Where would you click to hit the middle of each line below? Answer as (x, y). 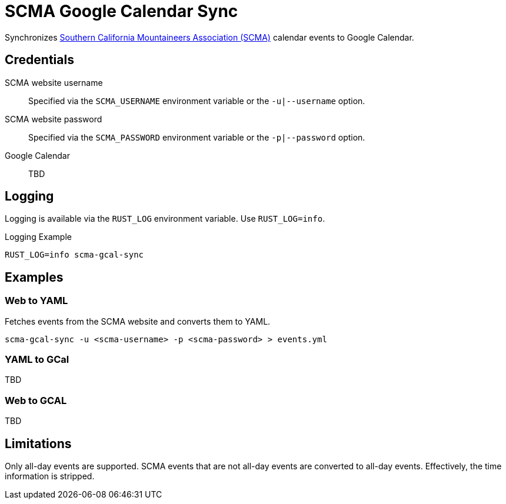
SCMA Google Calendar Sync (121, 11)
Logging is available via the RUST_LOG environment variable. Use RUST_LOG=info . (165, 219)
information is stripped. (50, 476)
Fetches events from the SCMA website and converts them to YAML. (138, 321)
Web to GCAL (36, 400)
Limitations (38, 443)
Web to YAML (36, 301)
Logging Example (38, 237)
